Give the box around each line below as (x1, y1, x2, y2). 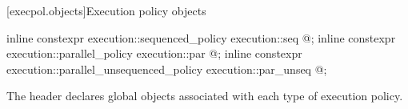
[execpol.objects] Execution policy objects (6, 2, 206, 18)
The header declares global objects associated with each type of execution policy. (6, 87, 403, 104)
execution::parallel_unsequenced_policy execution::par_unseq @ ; (6, 60, 327, 77)
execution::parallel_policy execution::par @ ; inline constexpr (6, 45, 302, 62)
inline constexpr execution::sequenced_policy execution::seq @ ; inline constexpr (6, 29, 396, 46)
